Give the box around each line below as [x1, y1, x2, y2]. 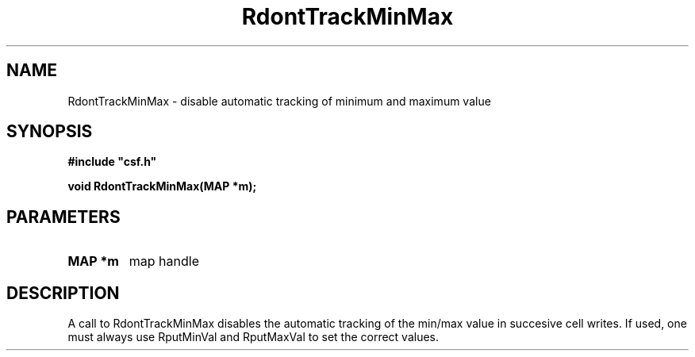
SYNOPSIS [6, 121, 93, 142]
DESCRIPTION [6, 282, 120, 303]
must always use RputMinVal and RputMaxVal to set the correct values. [67, 330, 440, 344]
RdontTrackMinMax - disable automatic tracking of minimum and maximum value [67, 94, 491, 108]
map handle [129, 253, 199, 270]
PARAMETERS [6, 206, 121, 227]
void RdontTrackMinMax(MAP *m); [67, 179, 257, 194]
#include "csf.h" [67, 155, 157, 169]
